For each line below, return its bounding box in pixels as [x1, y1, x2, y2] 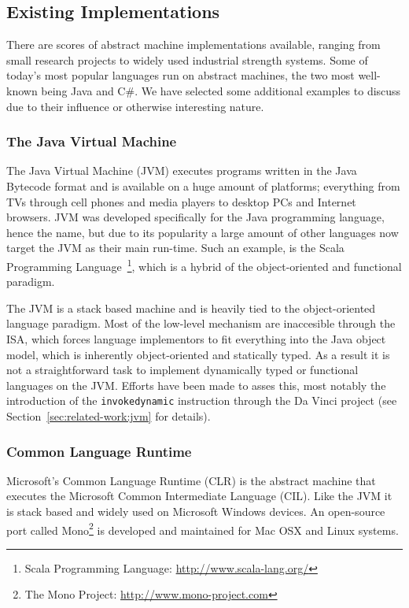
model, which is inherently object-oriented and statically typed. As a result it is [6, 346, 390, 362]
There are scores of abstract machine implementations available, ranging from [6, 36, 381, 53]
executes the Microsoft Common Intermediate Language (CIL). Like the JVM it [6, 488, 392, 504]
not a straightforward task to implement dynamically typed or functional [6, 361, 359, 378]
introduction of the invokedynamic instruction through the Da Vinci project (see [6, 392, 397, 409]
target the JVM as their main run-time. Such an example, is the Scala [6, 239, 345, 256]
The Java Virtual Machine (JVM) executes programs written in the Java [6, 162, 357, 179]
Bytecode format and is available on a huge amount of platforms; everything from [6, 177, 400, 194]
